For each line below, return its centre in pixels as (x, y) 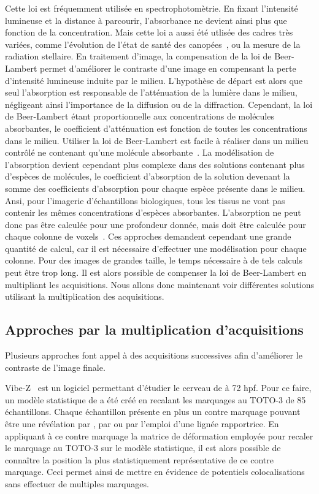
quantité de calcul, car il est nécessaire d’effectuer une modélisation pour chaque (156, 248)
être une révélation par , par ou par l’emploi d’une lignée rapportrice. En (142, 424)
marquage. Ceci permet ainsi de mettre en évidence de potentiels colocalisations (155, 472)
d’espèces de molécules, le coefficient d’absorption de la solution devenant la (148, 176)
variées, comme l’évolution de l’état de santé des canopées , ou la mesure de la (153, 44)
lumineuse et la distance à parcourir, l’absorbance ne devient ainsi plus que (146, 20)
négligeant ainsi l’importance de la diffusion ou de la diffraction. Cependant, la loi (159, 104)
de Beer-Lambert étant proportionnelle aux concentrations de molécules (140, 116)
